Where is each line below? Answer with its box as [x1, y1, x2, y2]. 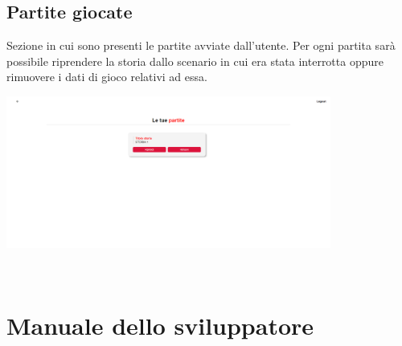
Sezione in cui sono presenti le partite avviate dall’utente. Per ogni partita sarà [6, 37, 396, 54]
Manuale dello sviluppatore [6, 308, 314, 341]
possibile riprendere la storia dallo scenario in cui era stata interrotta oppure [6, 52, 384, 69]
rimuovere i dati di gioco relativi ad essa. [6, 68, 207, 85]
